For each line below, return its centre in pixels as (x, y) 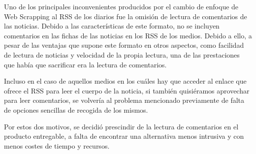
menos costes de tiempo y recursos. (57, 145)
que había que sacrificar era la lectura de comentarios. (85, 64)
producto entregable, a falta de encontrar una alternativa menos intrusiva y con (124, 136)
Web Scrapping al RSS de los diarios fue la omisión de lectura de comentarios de (126, 16)
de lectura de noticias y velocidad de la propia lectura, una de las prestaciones (122, 54)
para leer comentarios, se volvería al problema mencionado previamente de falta (124, 100)
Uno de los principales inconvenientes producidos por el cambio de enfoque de (121, 6)
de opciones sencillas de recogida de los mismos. (76, 109)
